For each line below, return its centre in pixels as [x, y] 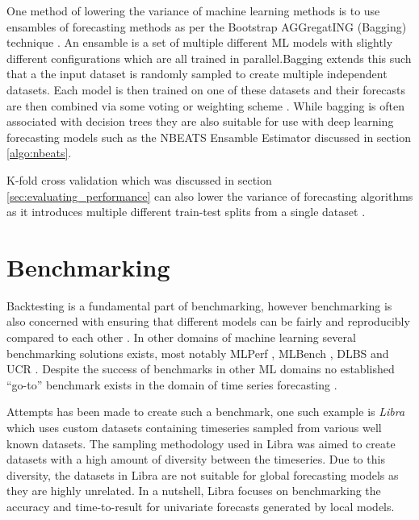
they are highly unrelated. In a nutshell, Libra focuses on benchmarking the [194, 491]
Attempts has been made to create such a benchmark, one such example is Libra [206, 412]
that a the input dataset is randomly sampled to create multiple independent [197, 74]
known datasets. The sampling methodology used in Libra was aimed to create [201, 443]
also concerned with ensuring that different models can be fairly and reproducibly [208, 321]
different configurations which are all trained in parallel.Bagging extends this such [209, 58]
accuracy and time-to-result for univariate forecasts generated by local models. [201, 506]
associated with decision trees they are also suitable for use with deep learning [200, 121]
